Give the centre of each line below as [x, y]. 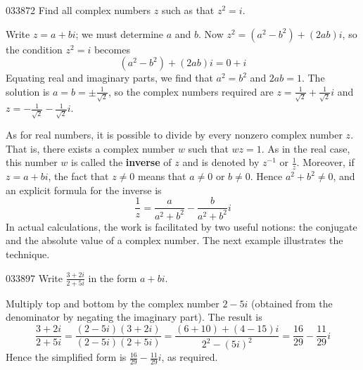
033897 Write [34, 277]
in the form [113, 277]
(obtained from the [292, 303]
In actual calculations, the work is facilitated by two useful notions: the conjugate [181, 226]
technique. [28, 254]
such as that [188, 10]
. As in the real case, [306, 148]
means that [162, 176]
